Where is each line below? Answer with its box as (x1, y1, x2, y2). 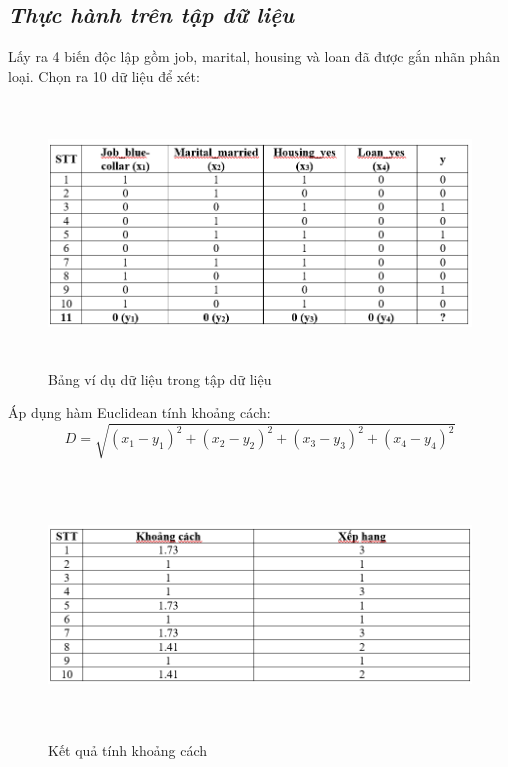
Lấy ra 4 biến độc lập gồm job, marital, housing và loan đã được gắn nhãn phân (8, 46, 500, 67)
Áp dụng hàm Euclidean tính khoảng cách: (8, 402, 271, 423)
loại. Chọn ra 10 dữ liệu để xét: (8, 65, 200, 86)
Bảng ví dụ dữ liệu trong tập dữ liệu (48, 368, 272, 389)
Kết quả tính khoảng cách (48, 740, 208, 761)
